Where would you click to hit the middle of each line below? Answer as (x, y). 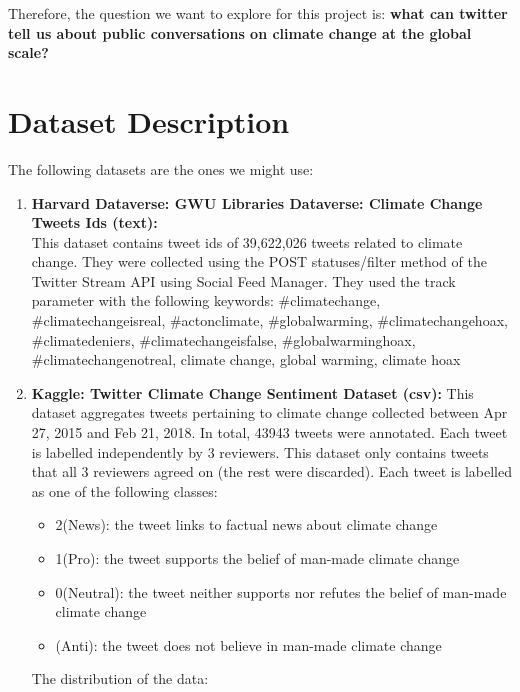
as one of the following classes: (124, 490)
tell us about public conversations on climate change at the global (240, 32)
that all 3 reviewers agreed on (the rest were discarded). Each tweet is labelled (271, 471)
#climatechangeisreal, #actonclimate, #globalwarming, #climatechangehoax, (269, 320)
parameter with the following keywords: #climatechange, (206, 300)
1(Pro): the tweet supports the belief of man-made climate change (257, 558)
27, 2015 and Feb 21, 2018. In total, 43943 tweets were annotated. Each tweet (269, 432)
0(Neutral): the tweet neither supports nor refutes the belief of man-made (281, 591)
